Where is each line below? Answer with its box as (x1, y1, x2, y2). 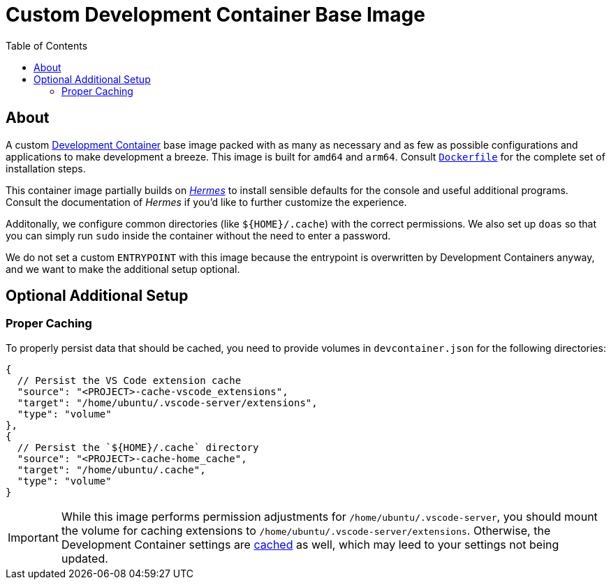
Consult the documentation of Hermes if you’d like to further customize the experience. (6, 195, 407, 208)
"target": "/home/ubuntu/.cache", (17, 464, 206, 475)
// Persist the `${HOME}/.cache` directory (17, 441, 259, 453)
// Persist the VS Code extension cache (17, 374, 242, 386)
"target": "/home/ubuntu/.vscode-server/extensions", (17, 397, 318, 408)
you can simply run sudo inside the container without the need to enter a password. (6, 229, 391, 242)
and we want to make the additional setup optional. (6, 262, 240, 275)
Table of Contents (6, 39, 88, 52)
